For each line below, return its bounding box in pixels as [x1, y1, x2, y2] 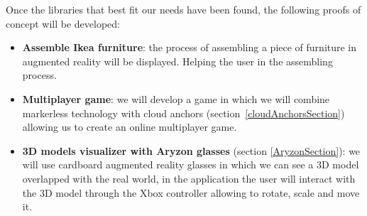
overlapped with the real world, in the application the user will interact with [22, 171, 356, 185]
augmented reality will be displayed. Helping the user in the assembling [22, 53, 333, 68]
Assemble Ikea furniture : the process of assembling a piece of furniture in [22, 40, 357, 55]
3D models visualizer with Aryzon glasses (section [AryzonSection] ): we [22, 143, 361, 158]
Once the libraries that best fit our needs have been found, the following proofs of [6, 2, 361, 16]
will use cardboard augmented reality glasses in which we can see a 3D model [22, 157, 359, 172]
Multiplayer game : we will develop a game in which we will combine [22, 91, 330, 106]
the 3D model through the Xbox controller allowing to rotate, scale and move [22, 185, 360, 200]
